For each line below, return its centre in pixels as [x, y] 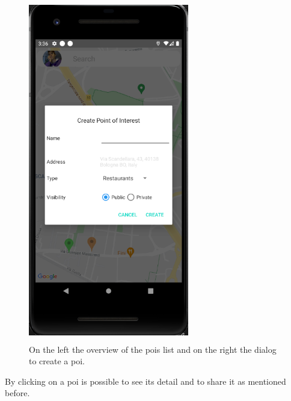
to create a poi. [57, 361]
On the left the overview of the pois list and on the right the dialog [153, 349]
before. [17, 393]
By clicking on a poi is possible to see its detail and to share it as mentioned [145, 381]
